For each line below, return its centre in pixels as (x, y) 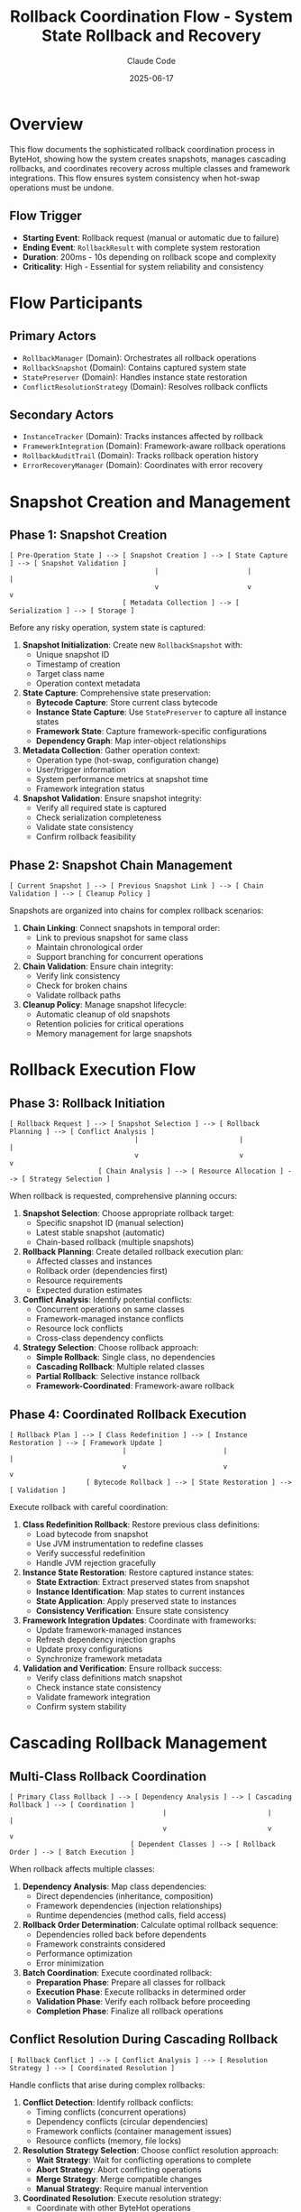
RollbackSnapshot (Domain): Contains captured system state (134, 367)
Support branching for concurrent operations (119, 957)
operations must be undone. (62, 188)
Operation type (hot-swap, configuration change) (127, 760)
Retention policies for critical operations (110, 1024)
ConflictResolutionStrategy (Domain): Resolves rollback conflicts (145, 386)
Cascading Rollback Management (138, 1743)
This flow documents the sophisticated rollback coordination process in (142, 149)
